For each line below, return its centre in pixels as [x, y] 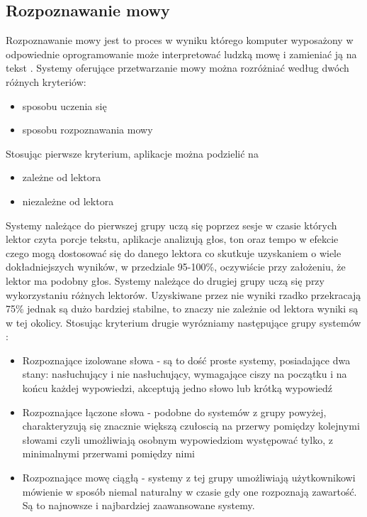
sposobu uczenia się [64, 105]
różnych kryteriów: [46, 81]
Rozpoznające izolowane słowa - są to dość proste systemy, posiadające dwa [186, 360]
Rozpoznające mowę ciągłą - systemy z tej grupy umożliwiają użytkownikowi [189, 478]
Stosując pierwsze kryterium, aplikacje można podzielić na [132, 153]
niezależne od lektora [68, 201]
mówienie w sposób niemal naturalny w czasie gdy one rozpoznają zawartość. [190, 491]
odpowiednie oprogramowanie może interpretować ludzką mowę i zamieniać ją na [181, 54]
